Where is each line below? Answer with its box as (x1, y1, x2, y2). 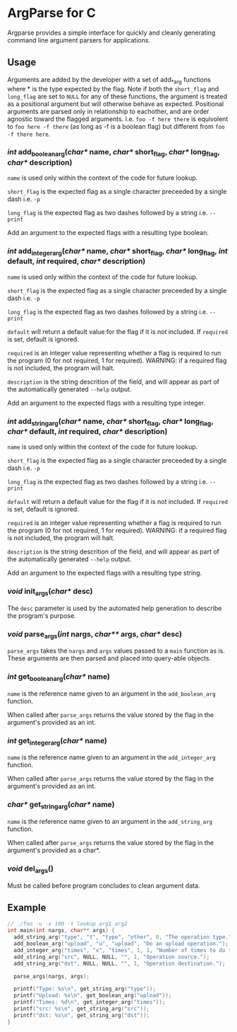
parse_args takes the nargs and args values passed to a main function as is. (7, 646, 226, 655)
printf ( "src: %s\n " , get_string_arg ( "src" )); (13, 1005, 150, 1013)
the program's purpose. (7, 611, 76, 620)
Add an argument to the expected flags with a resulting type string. (7, 568, 202, 578)
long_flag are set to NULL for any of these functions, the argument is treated (7, 92, 228, 101)
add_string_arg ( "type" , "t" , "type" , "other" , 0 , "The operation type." (13, 934, 232, 941)
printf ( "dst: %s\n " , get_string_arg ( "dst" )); (13, 1011, 150, 1019)
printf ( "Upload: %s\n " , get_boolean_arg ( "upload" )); (13, 992, 172, 999)
